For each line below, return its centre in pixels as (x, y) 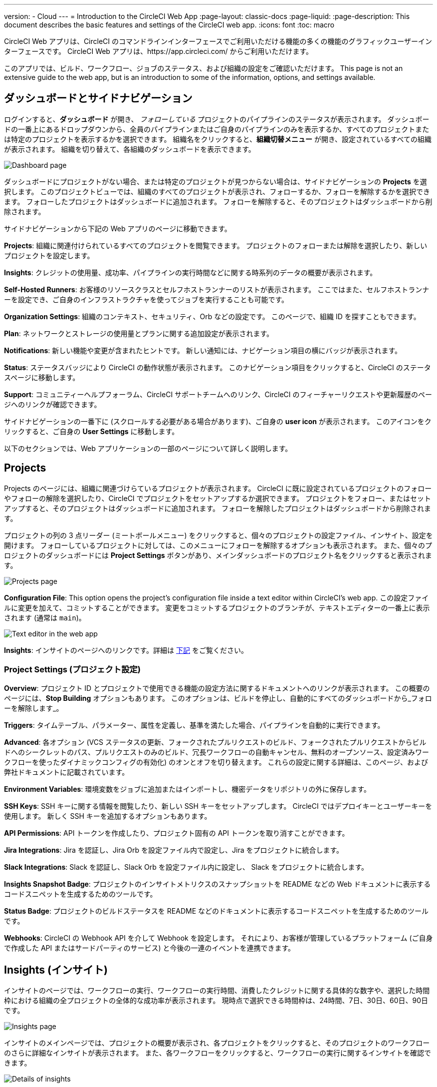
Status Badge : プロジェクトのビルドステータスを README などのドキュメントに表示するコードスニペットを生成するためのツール (216, 911)
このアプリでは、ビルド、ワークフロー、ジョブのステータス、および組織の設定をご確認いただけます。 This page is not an (204, 68)
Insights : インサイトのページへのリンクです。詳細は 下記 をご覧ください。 (126, 650)
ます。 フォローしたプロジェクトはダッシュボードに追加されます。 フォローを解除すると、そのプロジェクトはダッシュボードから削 (218, 201)
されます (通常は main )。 (45, 617)
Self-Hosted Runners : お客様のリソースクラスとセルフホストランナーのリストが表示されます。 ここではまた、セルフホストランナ (217, 289)
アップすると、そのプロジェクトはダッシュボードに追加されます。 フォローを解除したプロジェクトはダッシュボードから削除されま (218, 508)
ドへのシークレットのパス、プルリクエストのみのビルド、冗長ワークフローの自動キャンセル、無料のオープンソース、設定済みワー (217, 752)
